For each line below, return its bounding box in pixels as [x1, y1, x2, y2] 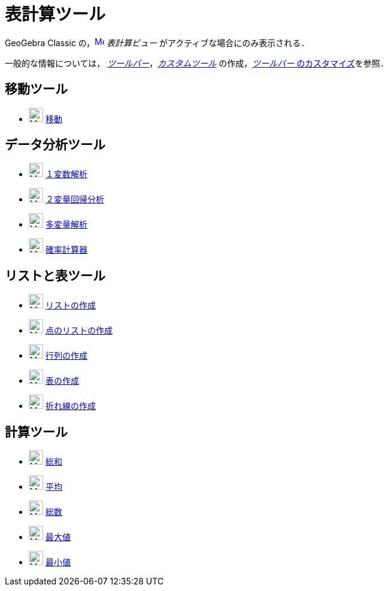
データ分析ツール [5, 137, 105, 153]
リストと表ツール [5, 268, 105, 283]
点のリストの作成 [45, 325, 113, 336]
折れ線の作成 [45, 401, 96, 411]
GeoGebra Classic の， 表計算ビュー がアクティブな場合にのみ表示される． [5, 37, 310, 48]
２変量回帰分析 [45, 194, 104, 205]
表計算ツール [5, 4, 106, 25]
